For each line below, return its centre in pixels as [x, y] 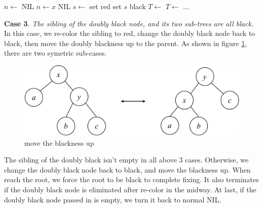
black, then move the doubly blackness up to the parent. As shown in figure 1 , [126, 43]
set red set [105, 6]
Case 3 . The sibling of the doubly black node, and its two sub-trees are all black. [129, 23]
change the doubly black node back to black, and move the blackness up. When [127, 169]
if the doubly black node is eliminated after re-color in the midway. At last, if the [130, 190]
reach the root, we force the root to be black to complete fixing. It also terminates [131, 179]
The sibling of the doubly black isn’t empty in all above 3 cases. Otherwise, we [126, 160]
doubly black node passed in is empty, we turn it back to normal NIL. [113, 199]
